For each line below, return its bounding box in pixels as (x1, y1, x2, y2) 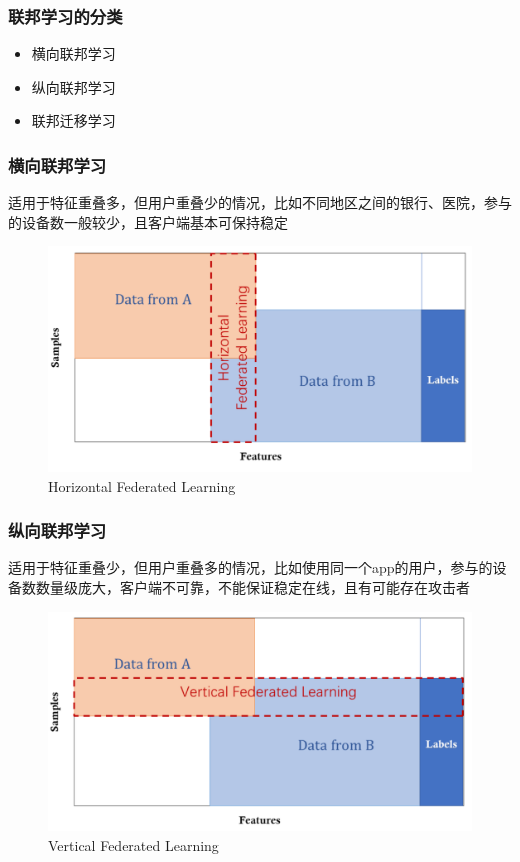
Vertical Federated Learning (48, 834, 219, 855)
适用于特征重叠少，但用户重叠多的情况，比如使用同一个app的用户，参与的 (8, 557, 493, 578)
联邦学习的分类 (8, 3, 123, 28)
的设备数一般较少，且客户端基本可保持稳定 (8, 211, 288, 232)
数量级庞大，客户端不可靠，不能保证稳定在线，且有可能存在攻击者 (35, 577, 470, 598)
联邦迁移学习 (31, 110, 116, 131)
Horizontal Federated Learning (48, 475, 236, 496)
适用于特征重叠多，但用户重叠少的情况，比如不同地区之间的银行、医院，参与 (8, 192, 512, 213)
